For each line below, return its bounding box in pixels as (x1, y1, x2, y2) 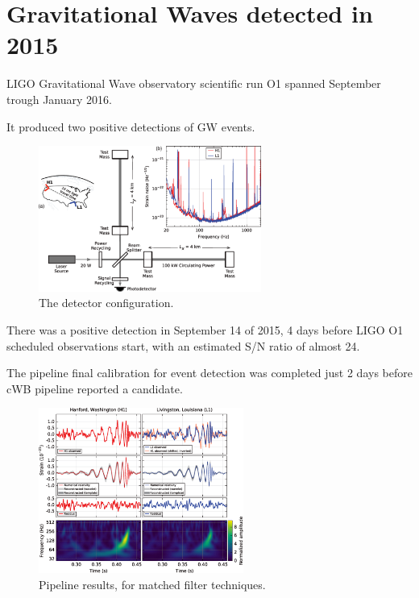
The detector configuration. (39, 294, 174, 311)
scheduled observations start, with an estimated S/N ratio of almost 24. (6, 337, 360, 354)
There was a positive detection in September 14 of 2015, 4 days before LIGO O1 (6, 322, 404, 338)
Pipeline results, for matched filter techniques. (39, 575, 266, 592)
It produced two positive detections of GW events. (6, 118, 255, 135)
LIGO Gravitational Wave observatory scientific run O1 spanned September (6, 75, 381, 92)
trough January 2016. (6, 90, 112, 107)
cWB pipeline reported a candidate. (6, 380, 183, 397)
